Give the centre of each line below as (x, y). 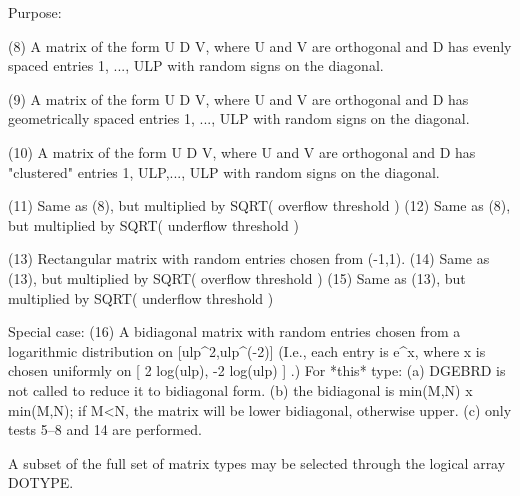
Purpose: (35, 12)
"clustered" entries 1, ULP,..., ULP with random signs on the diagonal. (224, 171)
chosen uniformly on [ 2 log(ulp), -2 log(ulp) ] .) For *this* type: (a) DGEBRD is (257, 370)
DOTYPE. (41, 482)
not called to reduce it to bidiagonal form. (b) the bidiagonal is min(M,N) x (240, 389)
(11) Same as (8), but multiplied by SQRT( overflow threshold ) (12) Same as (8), (259, 205)
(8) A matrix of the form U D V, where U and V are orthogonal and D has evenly (260, 45)
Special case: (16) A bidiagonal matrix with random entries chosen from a (234, 331)
